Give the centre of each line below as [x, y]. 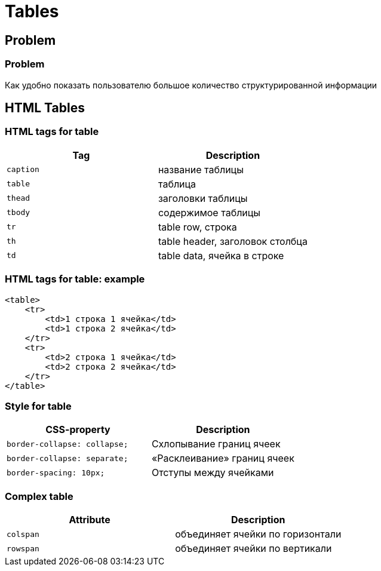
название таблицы [201, 169]
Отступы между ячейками [213, 473]
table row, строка [197, 227]
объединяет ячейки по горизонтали [258, 534]
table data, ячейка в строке [221, 255]
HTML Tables [45, 108]
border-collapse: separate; [67, 458]
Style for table [38, 406]
